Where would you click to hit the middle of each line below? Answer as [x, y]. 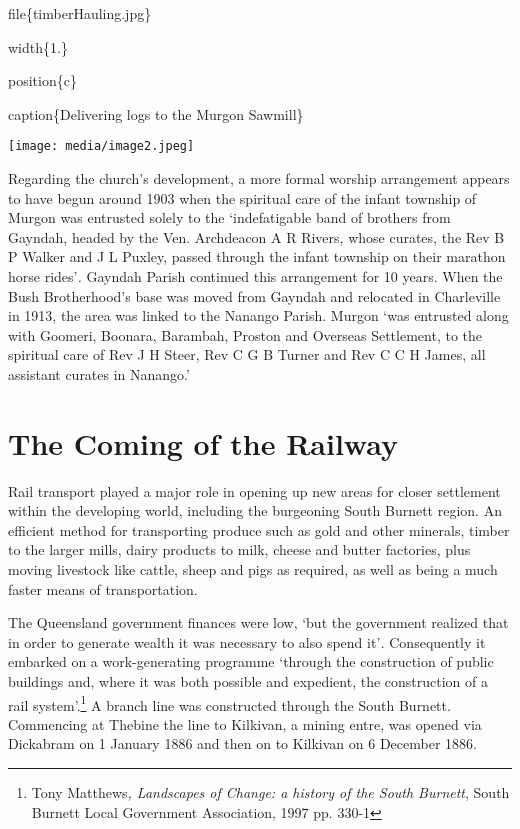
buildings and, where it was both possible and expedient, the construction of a [248, 681]
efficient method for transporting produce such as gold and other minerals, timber [259, 529]
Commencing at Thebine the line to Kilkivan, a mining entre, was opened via [245, 723]
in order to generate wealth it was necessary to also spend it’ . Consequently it [247, 641]
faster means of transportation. [103, 588]
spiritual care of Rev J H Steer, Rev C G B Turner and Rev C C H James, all [247, 354]
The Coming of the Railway [203, 442]
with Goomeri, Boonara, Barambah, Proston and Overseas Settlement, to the [245, 334]
